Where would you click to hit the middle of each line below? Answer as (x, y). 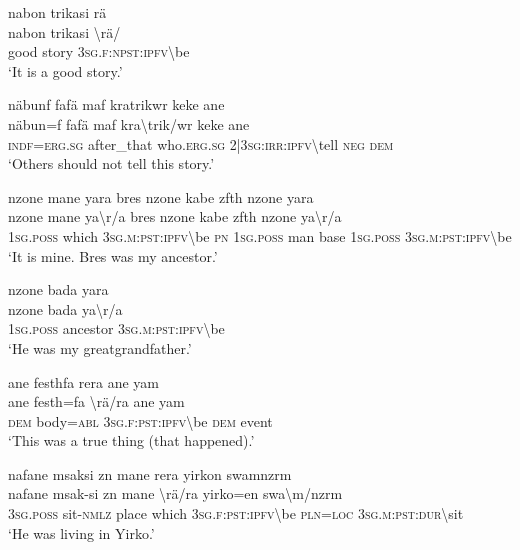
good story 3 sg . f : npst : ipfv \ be (99, 51)
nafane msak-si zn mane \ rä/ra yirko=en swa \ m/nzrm (175, 493)
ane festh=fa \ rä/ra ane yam (96, 401)
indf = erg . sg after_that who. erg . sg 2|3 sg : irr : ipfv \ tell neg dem (201, 143)
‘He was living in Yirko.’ (81, 532)
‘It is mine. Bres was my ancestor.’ (113, 255)
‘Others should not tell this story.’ (111, 163)
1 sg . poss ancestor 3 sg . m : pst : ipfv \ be (116, 328)
